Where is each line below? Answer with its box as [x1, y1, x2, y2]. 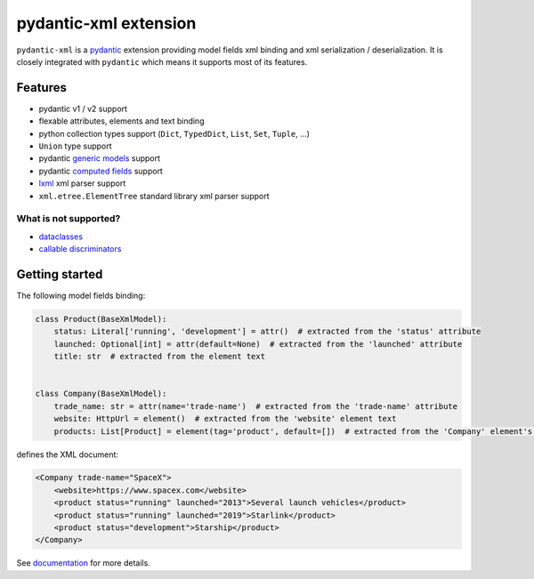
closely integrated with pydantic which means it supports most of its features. [16, 56, 308, 67]
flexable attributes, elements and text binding [38, 116, 205, 126]
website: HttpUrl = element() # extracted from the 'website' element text [53, 414, 397, 424]
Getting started [16, 267, 103, 282]
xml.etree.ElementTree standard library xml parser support [38, 190, 270, 201]
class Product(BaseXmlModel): [35, 314, 167, 324]
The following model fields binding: [16, 290, 146, 302]
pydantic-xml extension [16, 13, 197, 33]
